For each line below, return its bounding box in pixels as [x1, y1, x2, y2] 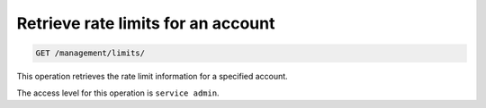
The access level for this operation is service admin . [16, 87, 220, 98]
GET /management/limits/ [35, 48, 146, 58]
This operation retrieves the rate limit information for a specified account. [16, 71, 288, 82]
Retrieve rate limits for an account [16, 13, 275, 33]
